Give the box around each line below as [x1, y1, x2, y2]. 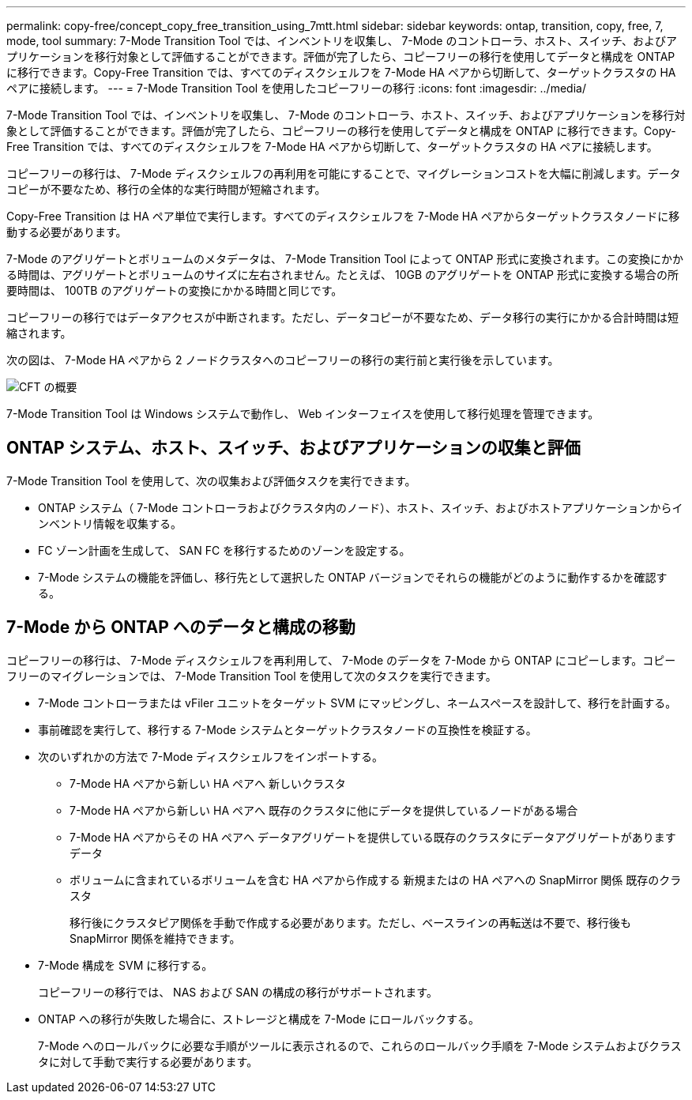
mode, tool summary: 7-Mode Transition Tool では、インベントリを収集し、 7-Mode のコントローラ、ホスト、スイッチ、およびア [6, 34, 678, 47]
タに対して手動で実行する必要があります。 [38, 1054, 258, 1068]
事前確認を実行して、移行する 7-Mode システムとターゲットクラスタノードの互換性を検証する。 [38, 722, 537, 736]
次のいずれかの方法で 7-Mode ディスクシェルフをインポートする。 [38, 749, 384, 763]
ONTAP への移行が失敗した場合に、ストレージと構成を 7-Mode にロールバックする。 [38, 1011, 480, 1026]
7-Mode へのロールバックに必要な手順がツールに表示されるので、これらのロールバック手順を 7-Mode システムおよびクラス [38, 1038, 682, 1053]
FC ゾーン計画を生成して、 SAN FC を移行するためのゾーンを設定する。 [38, 543, 411, 557]
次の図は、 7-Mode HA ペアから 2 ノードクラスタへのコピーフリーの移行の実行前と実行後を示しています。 [6, 353, 559, 367]
